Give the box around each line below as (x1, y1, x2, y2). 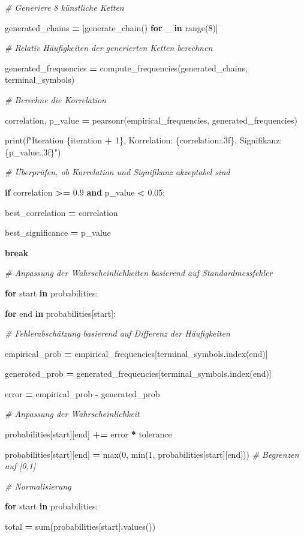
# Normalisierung (5, 479, 71, 492)
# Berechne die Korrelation (5, 93, 106, 106)
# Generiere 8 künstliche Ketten (5, 1, 124, 13)
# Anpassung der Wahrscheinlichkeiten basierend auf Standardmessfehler (5, 266, 273, 279)
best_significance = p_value (5, 226, 111, 239)
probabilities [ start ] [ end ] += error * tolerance (5, 428, 172, 440)
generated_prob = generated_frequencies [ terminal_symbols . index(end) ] (5, 367, 272, 380)
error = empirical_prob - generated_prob (5, 387, 160, 400)
